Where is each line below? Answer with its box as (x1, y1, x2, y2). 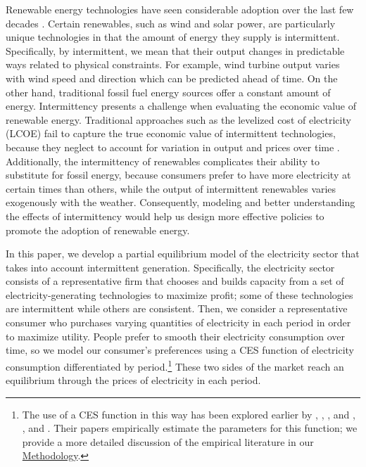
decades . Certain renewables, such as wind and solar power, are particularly (6, 15, 336, 30)
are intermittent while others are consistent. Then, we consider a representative (6, 301, 348, 316)
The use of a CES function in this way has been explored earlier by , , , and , (22, 407, 355, 421)
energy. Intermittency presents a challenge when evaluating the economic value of (6, 98, 357, 113)
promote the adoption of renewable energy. (6, 222, 190, 237)
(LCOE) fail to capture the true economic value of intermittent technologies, (6, 126, 336, 141)
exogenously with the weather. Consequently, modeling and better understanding (6, 195, 355, 210)
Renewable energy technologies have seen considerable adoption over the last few (6, 2, 354, 16)
